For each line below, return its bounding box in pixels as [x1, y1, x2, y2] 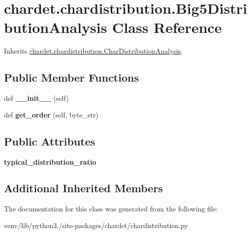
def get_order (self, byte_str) [4, 109, 98, 119]
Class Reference [112, 17, 222, 37]
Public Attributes [4, 133, 95, 148]
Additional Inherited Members [4, 180, 163, 196]
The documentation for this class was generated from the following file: [4, 204, 218, 214]
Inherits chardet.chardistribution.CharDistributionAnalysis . [4, 46, 183, 56]
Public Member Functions [4, 70, 139, 85]
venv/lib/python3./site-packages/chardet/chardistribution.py [4, 220, 188, 230]
